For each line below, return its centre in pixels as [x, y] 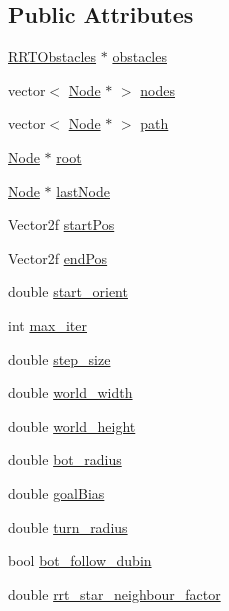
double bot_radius [65, 459]
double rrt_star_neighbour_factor [114, 593]
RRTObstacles [52, 56]
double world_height [72, 425]
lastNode [83, 190]
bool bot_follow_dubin [80, 560]
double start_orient [68, 291]
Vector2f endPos [58, 257]
